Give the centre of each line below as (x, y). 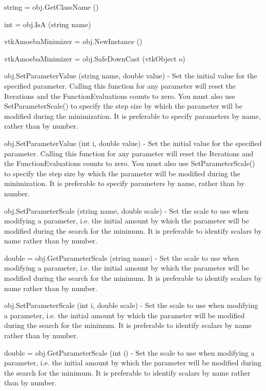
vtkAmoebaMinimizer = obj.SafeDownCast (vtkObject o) (95, 58)
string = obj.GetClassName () (52, 7)
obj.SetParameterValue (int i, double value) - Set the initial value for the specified (133, 143)
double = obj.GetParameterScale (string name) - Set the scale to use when (122, 258)
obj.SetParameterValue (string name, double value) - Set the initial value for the (131, 76)
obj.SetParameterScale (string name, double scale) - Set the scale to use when (126, 210)
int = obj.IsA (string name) (48, 24)
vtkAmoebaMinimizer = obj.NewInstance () (73, 41)
